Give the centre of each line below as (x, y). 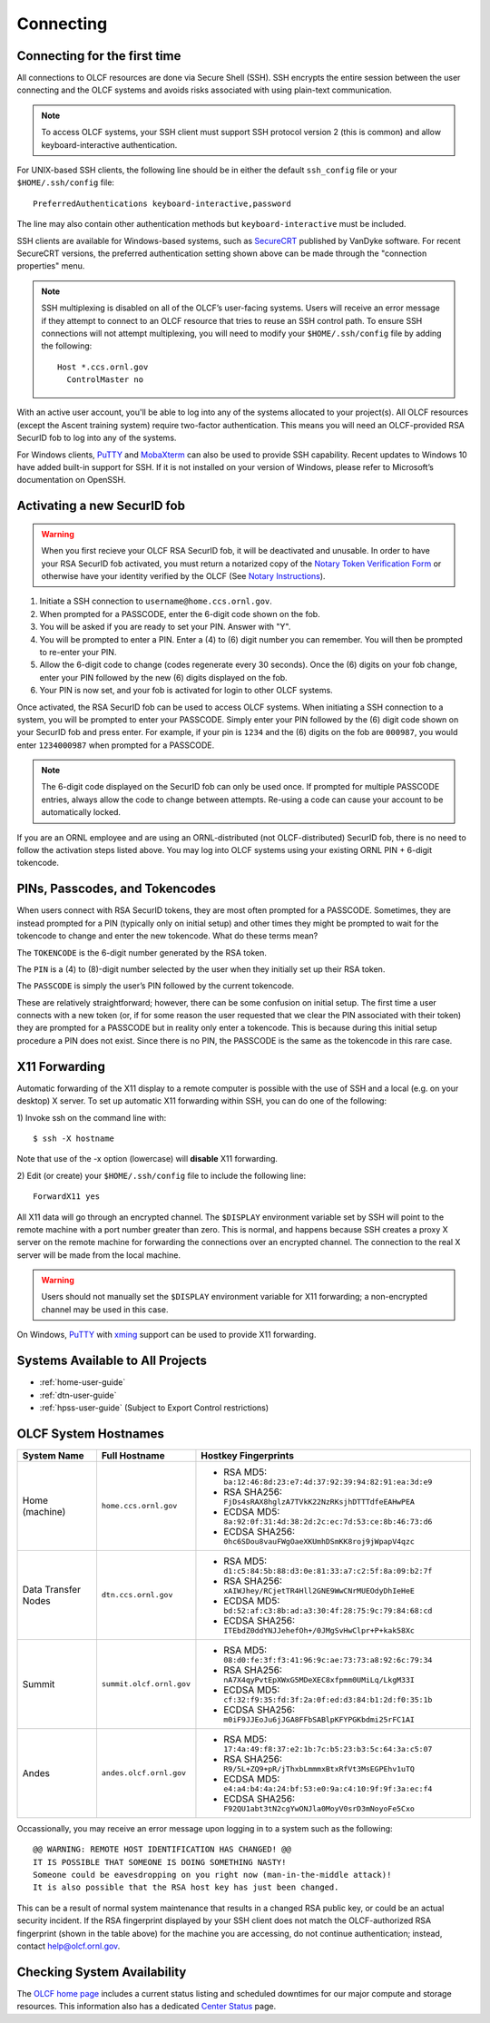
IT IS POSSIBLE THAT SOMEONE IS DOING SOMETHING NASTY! (160, 1862)
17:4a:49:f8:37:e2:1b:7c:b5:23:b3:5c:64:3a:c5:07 (328, 1748)
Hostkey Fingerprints (248, 1455)
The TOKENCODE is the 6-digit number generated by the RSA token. (142, 952)
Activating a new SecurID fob (101, 506)
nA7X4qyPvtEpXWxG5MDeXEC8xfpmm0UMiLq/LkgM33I (319, 1679)
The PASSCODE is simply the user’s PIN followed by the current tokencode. (156, 986)
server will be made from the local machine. (99, 1255)
